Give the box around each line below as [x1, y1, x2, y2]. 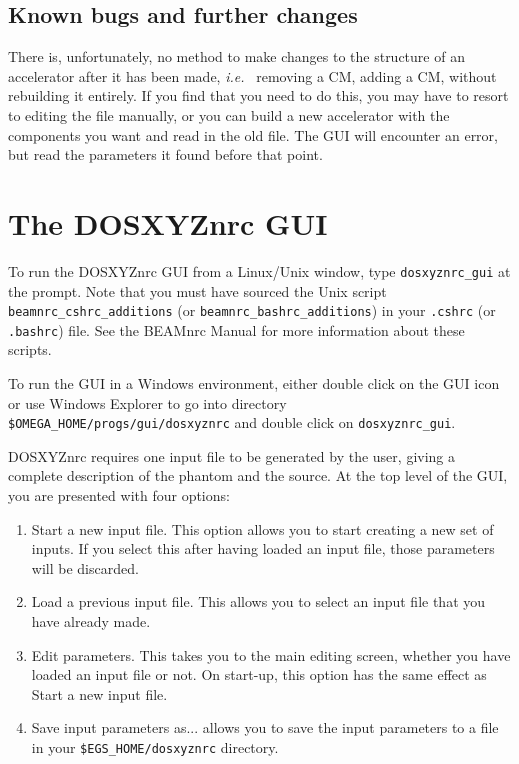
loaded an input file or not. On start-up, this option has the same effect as [31, 664, 487, 685]
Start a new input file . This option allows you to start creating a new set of [31, 518, 494, 539]
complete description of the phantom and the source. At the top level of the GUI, [8, 465, 508, 486]
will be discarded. [31, 557, 139, 578]
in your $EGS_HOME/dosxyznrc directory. [31, 737, 279, 758]
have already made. [31, 611, 151, 632]
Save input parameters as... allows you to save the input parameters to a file [31, 717, 499, 738]
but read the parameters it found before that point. [8, 144, 323, 165]
